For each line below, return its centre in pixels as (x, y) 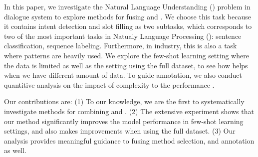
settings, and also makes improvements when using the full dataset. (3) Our (120, 131)
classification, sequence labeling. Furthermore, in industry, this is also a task (121, 46)
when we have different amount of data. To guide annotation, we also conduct (123, 75)
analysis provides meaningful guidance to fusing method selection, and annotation (129, 140)
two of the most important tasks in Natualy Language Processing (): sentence (123, 36)
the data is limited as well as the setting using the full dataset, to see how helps (126, 65)
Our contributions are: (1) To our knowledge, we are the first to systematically (124, 101)
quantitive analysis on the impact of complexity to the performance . (109, 84)
